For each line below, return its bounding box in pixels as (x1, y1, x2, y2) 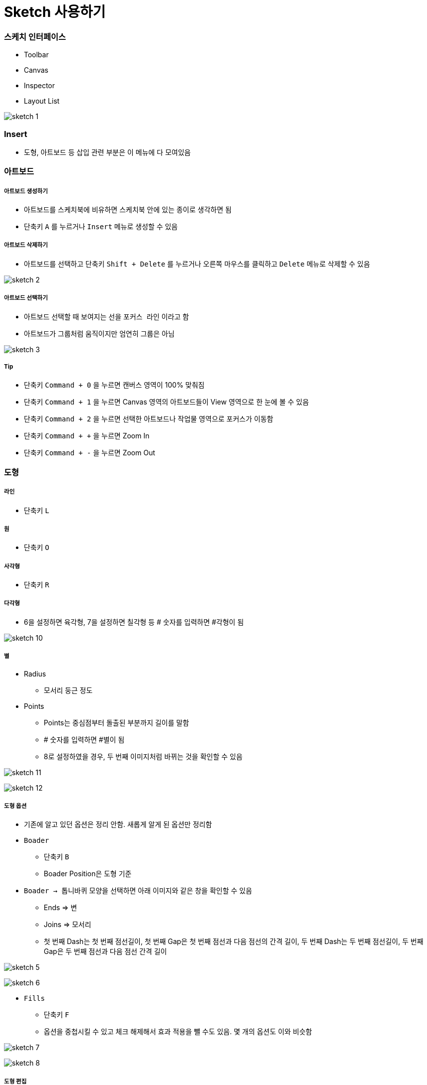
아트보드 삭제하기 (4, 242, 48, 249)
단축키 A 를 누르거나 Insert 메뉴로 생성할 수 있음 (24, 222, 178, 231)
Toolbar (24, 50, 49, 59)
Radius (24, 669, 46, 678)
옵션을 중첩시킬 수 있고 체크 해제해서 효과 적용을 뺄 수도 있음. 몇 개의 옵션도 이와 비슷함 (44, 1027, 312, 1036)
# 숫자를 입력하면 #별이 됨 (44, 735, 125, 744)
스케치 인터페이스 (4, 31, 66, 42)
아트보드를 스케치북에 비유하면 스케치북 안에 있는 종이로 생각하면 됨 (24, 205, 232, 214)
